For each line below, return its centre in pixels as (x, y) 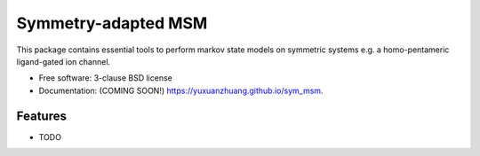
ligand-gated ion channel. (64, 61)
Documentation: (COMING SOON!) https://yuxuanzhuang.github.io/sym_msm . (181, 90)
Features (41, 116)
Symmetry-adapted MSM (112, 23)
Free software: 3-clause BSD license (105, 78)
